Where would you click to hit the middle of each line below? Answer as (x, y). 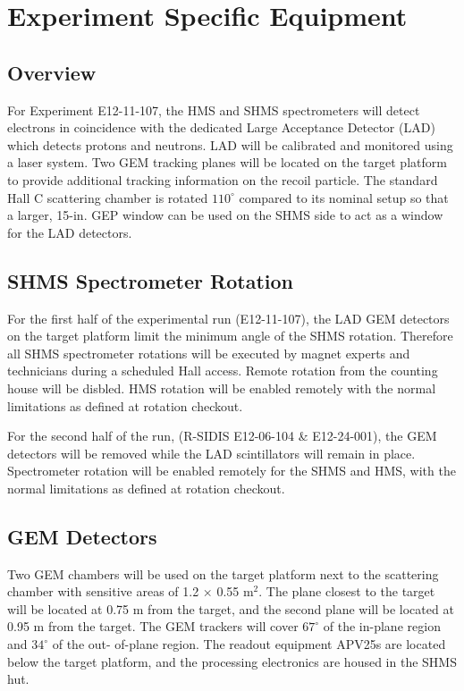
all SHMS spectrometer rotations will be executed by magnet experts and (209, 353)
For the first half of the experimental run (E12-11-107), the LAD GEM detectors (228, 318)
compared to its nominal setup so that (344, 197)
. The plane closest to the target (347, 591)
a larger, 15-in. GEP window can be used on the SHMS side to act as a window (225, 215)
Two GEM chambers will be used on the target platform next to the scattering (223, 573)
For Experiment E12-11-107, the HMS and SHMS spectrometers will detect (214, 110)
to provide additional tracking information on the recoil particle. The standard (223, 179)
